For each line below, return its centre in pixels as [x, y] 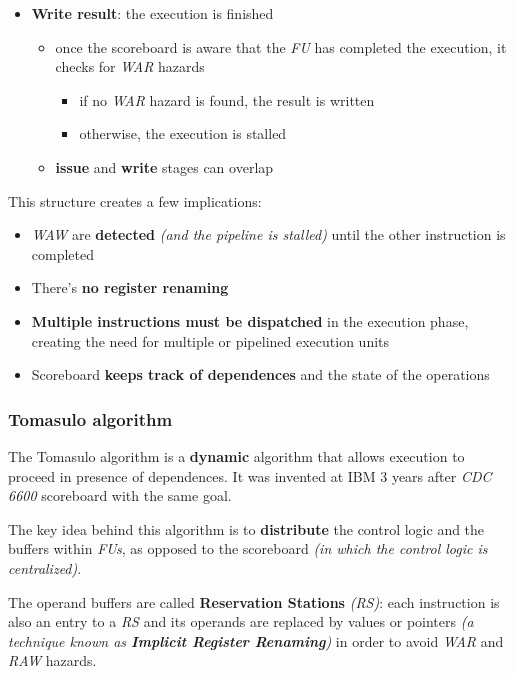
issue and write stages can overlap [164, 166]
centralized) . [45, 567]
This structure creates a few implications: [135, 200]
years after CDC [441, 475]
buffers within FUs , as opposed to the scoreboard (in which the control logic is [248, 548]
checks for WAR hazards [130, 66]
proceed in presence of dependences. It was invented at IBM [192, 475]
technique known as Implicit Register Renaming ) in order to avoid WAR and [256, 640]
